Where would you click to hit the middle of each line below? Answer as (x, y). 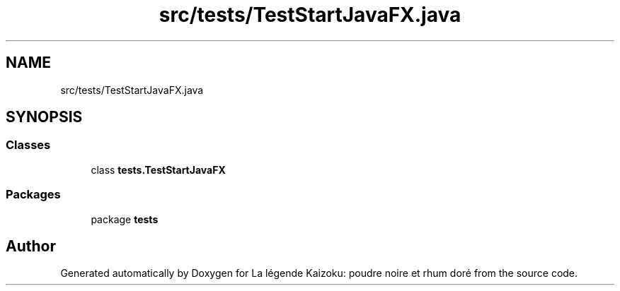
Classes (28, 145)
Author (31, 246)
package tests (125, 219)
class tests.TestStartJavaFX (158, 170)
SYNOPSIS (44, 117)
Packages (33, 195)
